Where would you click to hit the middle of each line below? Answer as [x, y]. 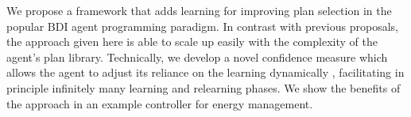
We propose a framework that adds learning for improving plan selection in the [199, 10]
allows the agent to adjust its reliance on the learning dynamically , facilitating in [205, 72]
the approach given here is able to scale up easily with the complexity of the [192, 42]
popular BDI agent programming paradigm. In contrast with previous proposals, [202, 26]
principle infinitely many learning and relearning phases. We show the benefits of [204, 87]
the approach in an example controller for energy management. [160, 103]
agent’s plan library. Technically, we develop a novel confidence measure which [197, 57]
